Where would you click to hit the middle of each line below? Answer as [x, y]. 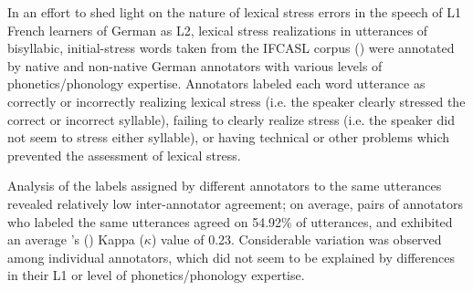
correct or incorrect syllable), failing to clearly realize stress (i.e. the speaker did [231, 119]
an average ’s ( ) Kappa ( [76, 239]
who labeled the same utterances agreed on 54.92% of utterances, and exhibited [230, 221]
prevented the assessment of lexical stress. [124, 155]
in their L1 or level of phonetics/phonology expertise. [156, 275]
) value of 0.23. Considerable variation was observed [296, 239]
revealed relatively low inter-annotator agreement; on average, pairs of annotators [236, 203]
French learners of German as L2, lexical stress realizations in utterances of [218, 30]
